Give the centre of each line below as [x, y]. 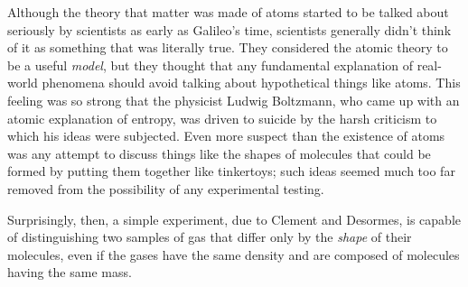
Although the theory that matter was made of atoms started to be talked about [228, 12]
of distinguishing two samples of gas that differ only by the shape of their [210, 237]
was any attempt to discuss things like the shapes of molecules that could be [219, 153]
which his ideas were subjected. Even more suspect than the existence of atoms [226, 136]
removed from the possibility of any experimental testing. [166, 188]
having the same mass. [70, 272]
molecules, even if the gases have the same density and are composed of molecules [234, 254]
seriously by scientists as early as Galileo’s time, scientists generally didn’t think [229, 29]
